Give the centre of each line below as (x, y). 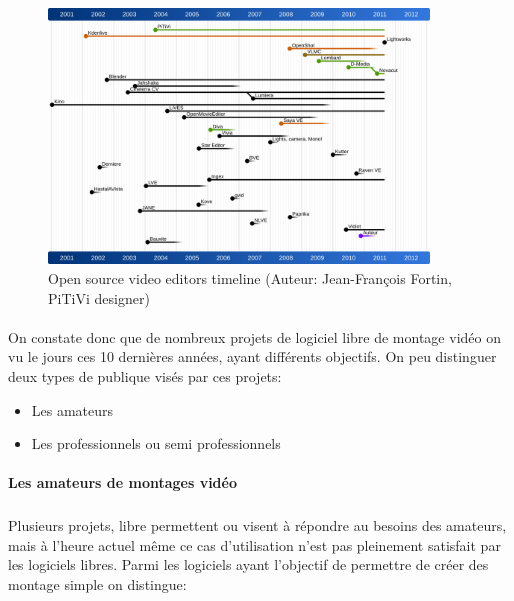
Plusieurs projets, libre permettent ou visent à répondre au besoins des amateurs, (257, 525)
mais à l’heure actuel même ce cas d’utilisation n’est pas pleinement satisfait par (254, 544)
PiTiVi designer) (99, 297)
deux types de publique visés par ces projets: (145, 375)
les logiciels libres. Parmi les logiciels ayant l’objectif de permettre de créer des (248, 564)
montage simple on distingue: (97, 584)
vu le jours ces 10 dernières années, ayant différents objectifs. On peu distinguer (252, 356)
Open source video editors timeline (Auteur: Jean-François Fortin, (250, 277)
